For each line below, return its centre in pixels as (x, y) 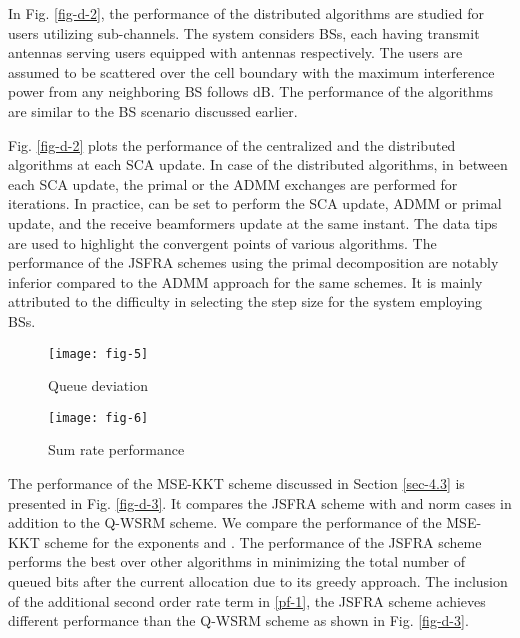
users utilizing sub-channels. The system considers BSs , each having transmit (244, 32)
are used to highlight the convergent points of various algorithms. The (222, 242)
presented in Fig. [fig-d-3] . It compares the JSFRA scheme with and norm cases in (260, 502)
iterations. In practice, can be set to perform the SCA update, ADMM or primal (255, 203)
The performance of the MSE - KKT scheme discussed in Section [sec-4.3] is (236, 483)
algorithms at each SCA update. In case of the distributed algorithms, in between (258, 164)
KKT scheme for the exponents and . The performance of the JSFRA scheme (245, 541)
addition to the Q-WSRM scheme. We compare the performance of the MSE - (245, 522)
